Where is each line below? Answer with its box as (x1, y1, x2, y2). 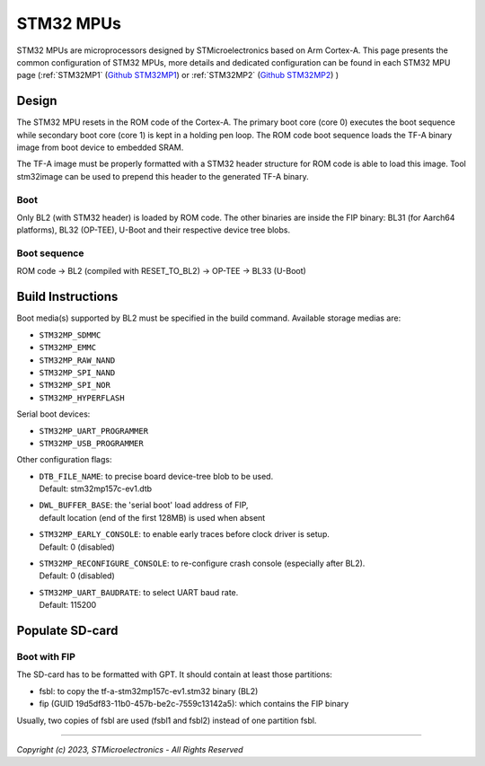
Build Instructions (16, 289, 119, 304)
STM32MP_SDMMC (39, 330, 101, 340)
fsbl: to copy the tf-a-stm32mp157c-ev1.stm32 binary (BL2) (39, 685, 259, 696)
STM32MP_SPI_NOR (39, 380, 111, 391)
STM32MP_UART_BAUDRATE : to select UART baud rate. (39, 586, 239, 597)
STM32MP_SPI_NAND (39, 367, 116, 377)
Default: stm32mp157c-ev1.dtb (39, 483, 153, 494)
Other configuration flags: (16, 454, 112, 465)
